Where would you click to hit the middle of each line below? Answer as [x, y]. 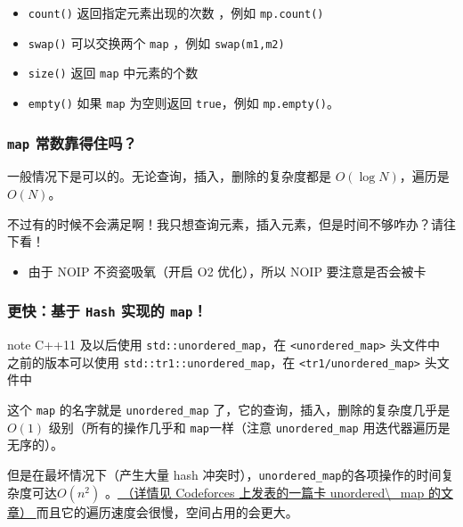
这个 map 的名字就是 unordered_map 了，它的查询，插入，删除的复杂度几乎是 [229, 410]
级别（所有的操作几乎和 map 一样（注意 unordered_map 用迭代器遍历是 [249, 427]
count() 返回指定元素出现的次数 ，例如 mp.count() [176, 12]
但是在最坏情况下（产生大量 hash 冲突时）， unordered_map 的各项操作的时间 [224, 474]
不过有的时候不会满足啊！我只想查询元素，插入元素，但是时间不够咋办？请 [225, 223]
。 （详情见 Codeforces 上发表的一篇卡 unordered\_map [264, 492]
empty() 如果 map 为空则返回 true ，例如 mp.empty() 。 [183, 102]
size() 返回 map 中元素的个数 [113, 73]
